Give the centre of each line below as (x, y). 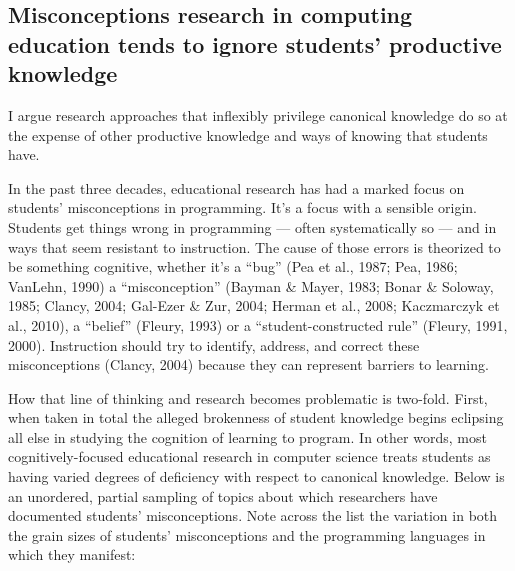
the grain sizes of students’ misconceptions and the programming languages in (247, 534)
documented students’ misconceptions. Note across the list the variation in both (253, 515)
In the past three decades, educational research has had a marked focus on (236, 187)
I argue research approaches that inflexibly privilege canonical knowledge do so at (258, 114)
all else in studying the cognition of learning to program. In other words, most (247, 436)
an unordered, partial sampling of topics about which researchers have (223, 495)
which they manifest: (72, 554)
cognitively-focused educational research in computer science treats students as (249, 456)
